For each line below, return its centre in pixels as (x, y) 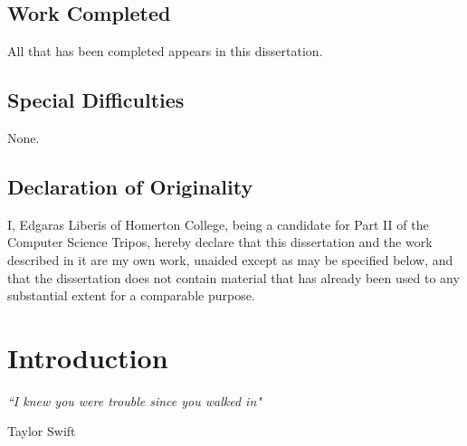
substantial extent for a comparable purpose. (131, 295)
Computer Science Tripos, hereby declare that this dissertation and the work (220, 242)
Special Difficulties (96, 100)
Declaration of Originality (130, 186)
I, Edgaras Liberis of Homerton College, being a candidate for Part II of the (218, 224)
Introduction (88, 357)
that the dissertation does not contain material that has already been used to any (233, 277)
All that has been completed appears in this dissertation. (165, 51)
